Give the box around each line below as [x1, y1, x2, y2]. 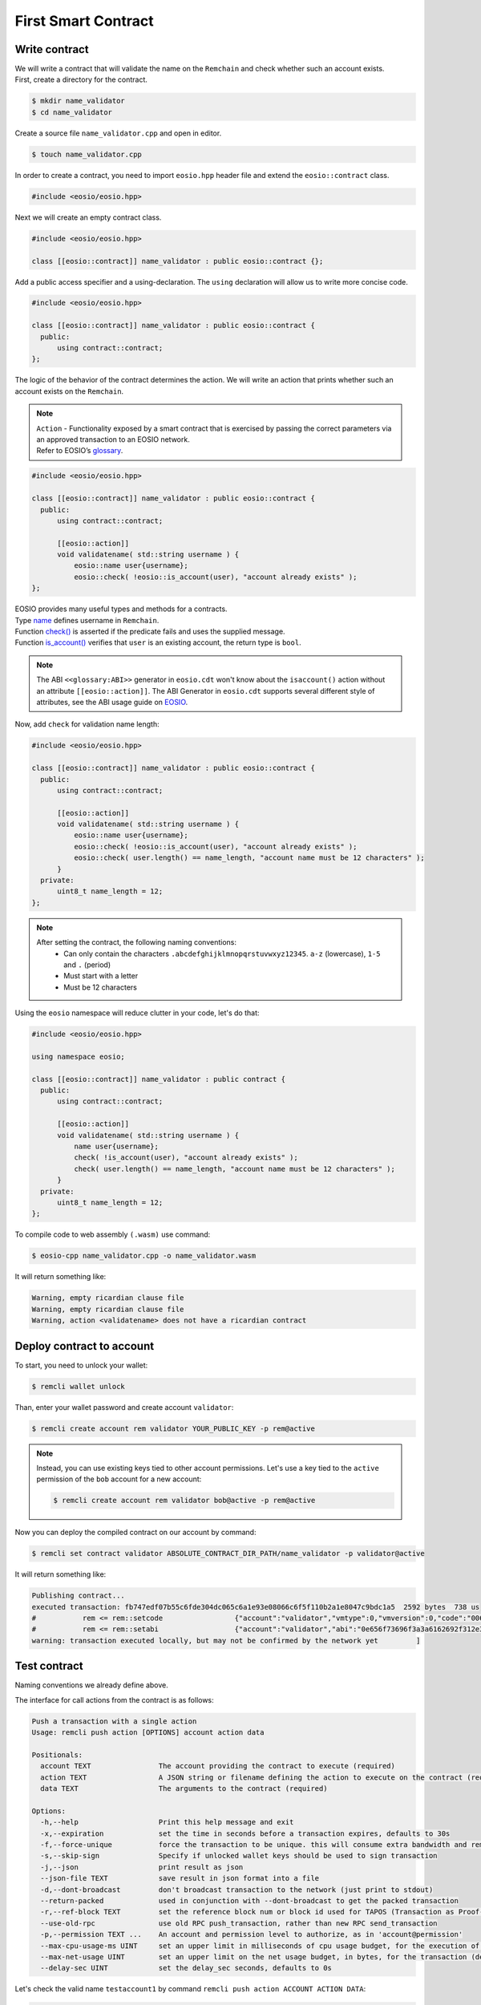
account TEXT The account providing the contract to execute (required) [40, 1761, 396, 1771]
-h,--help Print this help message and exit [40, 1817, 294, 1827]
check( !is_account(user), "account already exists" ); [73, 1153, 298, 1162]
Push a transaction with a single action [31, 1716, 197, 1726]
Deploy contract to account [14, 1339, 155, 1353]
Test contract [14, 1659, 83, 1673]
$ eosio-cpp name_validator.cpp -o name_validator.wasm [31, 1251, 257, 1261]
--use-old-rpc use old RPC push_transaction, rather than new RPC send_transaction [40, 1918, 438, 1928]
